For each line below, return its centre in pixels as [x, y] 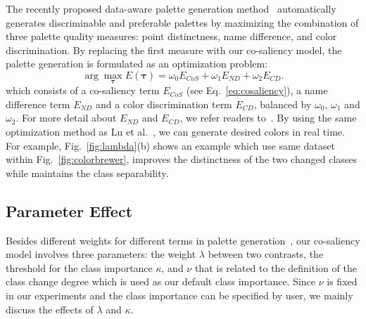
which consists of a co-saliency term [83, 90]
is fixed [342, 281]
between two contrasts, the [266, 254]
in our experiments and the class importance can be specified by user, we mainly [179, 295]
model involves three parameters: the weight [101, 254]
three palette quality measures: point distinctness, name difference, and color [171, 36]
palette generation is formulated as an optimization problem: [137, 64]
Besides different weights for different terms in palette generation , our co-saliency [183, 240]
